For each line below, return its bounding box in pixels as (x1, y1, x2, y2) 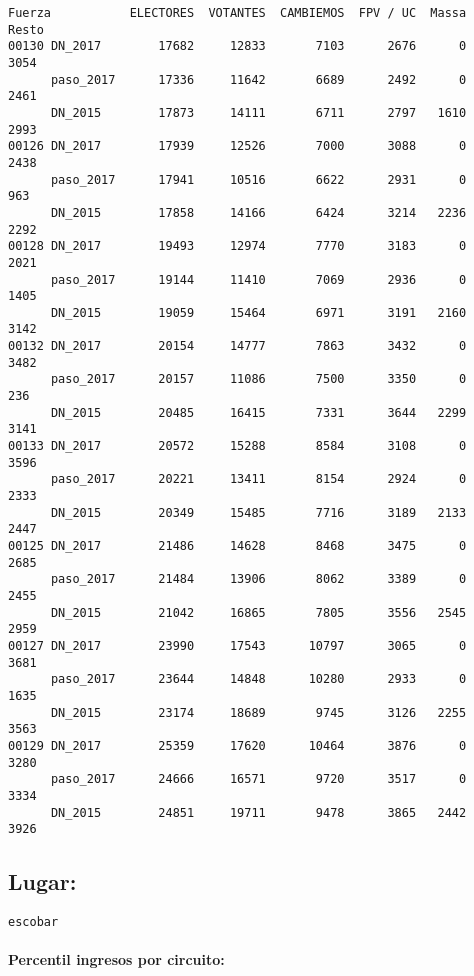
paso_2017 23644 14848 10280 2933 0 (50, 672, 467, 687)
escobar (8, 915, 59, 930)
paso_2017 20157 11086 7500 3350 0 (50, 372, 467, 387)
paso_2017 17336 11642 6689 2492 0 (50, 72, 467, 87)
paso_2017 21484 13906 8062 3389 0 (50, 572, 467, 587)
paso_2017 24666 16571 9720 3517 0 (50, 772, 467, 787)
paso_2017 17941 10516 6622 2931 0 (50, 172, 467, 187)
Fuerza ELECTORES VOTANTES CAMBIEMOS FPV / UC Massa (8, 6, 467, 20)
